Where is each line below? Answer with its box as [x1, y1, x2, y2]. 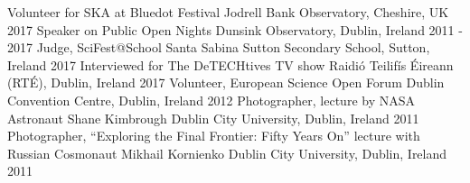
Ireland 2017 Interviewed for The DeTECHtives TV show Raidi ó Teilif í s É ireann [7, 55, 454, 74]
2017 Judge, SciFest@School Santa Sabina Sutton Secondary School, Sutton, [7, 38, 430, 57]
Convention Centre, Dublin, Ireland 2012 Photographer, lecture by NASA [7, 90, 415, 109]
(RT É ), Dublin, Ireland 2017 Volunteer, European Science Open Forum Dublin [7, 73, 445, 92]
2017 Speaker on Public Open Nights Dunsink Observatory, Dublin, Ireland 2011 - [7, 20, 463, 39]
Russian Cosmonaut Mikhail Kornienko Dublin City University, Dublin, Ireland [7, 143, 447, 162]
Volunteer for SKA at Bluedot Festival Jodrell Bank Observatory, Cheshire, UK [7, 3, 449, 21]
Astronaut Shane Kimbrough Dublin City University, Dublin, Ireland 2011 [7, 108, 419, 127]
